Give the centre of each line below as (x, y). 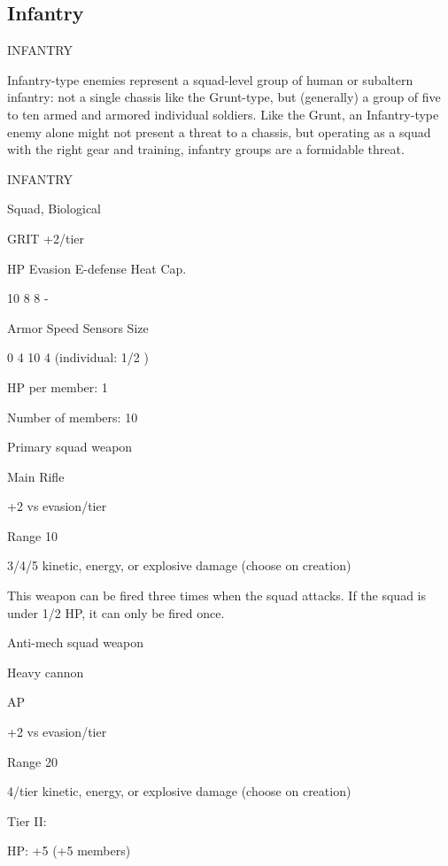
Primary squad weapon (70, 447)
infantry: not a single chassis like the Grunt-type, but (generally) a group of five (224, 97)
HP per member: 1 (58, 387)
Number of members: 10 (73, 417)
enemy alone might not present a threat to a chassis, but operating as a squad (219, 131)
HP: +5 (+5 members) (69, 851)
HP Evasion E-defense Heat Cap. (97, 268)
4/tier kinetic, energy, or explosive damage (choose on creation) (179, 791)
